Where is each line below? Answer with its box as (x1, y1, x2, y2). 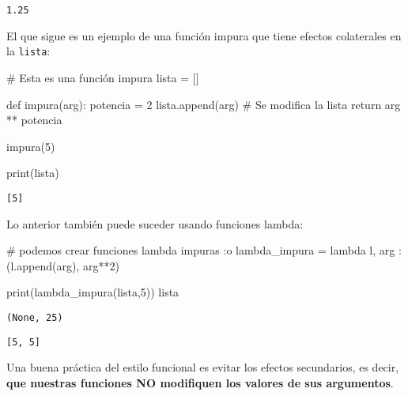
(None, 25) (6, 311, 63, 323)
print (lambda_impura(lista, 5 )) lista (6, 284, 179, 300)
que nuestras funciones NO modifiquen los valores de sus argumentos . (6, 374, 394, 390)
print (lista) (6, 164, 59, 181)
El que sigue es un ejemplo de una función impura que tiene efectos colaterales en (6, 27, 402, 43)
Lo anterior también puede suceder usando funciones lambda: (6, 215, 304, 232)
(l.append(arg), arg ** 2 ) (6, 257, 119, 273)
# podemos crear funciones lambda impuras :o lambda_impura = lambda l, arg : (6, 242, 402, 258)
